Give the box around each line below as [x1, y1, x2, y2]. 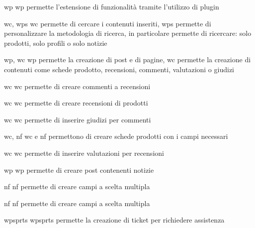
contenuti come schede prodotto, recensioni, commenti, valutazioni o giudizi [4, 64, 234, 74]
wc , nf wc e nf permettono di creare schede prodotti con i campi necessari [4, 131, 228, 141]
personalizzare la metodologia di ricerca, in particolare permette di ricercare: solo [4, 28, 252, 38]
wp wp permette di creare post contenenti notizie [4, 164, 154, 175]
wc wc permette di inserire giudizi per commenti [4, 114, 151, 124]
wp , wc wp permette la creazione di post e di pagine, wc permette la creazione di [4, 54, 251, 65]
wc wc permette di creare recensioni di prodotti [4, 98, 148, 108]
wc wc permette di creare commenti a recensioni [4, 81, 151, 91]
